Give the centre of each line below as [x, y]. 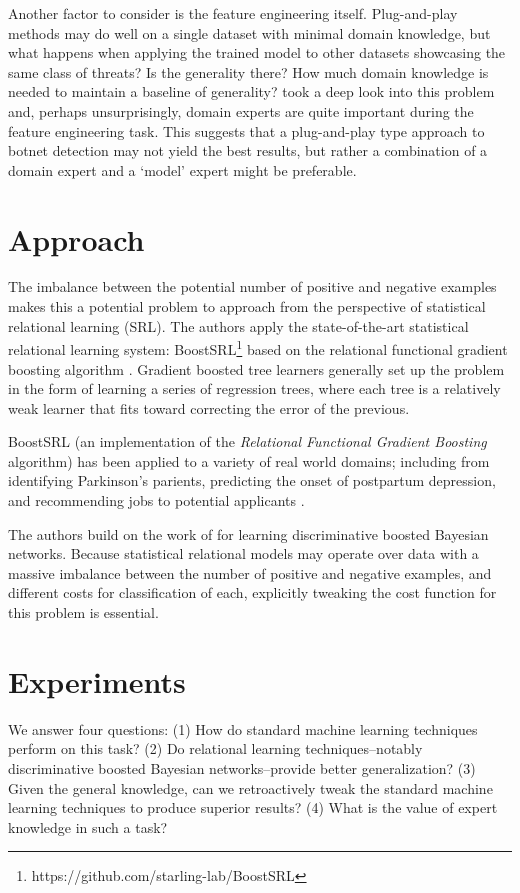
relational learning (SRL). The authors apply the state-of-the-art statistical [238, 325]
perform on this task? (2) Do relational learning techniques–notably [215, 748]
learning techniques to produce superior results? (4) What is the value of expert [253, 807]
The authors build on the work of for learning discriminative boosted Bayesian [248, 533]
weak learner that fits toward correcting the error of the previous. [209, 407]
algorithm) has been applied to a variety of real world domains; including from [249, 460]
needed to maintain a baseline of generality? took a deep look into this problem [251, 91]
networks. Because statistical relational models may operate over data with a [243, 553]
